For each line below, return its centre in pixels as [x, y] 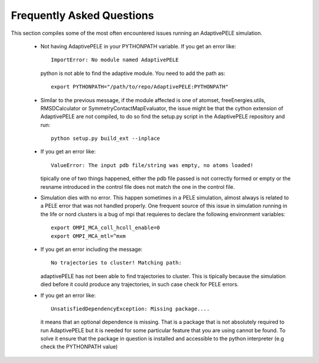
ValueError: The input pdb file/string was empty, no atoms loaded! [152, 165]
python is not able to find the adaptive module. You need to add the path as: [133, 73]
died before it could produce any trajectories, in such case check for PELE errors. [140, 284]
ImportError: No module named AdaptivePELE [115, 60]
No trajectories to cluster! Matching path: [117, 263]
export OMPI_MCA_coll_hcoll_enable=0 [106, 228]
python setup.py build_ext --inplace [106, 138]
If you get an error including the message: [92, 249]
